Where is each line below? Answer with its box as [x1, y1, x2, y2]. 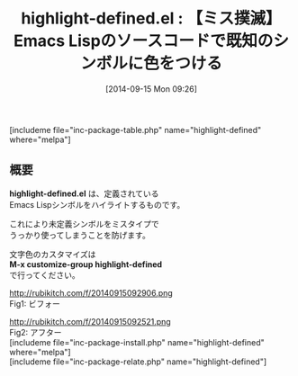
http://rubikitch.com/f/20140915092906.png [9, 287, 173, 298]
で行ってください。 [9, 269, 80, 280]
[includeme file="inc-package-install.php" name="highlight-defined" [9, 336, 265, 347]
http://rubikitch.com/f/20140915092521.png [9, 316, 171, 327]
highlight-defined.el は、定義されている [9, 188, 159, 199]
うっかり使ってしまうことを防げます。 [9, 229, 150, 240]
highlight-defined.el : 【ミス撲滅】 [21, 8, 282, 29]
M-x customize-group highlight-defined [9, 258, 163, 270]
